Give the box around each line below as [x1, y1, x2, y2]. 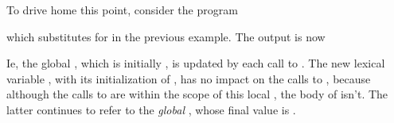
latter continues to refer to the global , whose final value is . [6, 101, 296, 117]
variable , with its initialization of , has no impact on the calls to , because [6, 70, 371, 86]
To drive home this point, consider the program [6, 2, 238, 17]
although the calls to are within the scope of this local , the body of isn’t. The [6, 86, 388, 102]
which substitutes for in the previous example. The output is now [6, 28, 326, 44]
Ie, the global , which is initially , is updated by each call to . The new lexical [6, 55, 385, 71]
